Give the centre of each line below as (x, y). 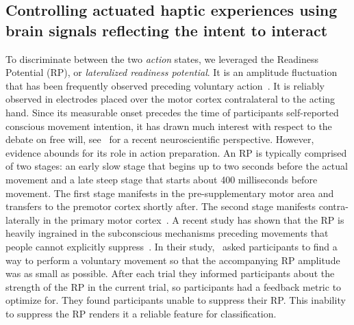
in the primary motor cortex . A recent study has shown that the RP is (193, 219)
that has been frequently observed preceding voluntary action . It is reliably (165, 85)
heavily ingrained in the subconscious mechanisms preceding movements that (167, 233)
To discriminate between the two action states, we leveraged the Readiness (162, 58)
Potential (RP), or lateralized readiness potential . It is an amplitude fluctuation (172, 72)
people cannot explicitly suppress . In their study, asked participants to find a (172, 246)
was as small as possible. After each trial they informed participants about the (170, 273)
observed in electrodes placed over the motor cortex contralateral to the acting (170, 99)
